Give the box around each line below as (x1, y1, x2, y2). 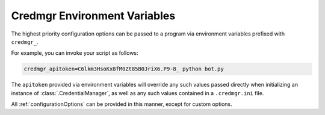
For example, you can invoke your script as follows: (11, 49, 138, 57)
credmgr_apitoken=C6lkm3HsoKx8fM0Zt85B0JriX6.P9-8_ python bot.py (23, 66, 224, 72)
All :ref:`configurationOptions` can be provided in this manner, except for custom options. (11, 101, 232, 108)
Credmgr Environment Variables (11, 9, 176, 22)
